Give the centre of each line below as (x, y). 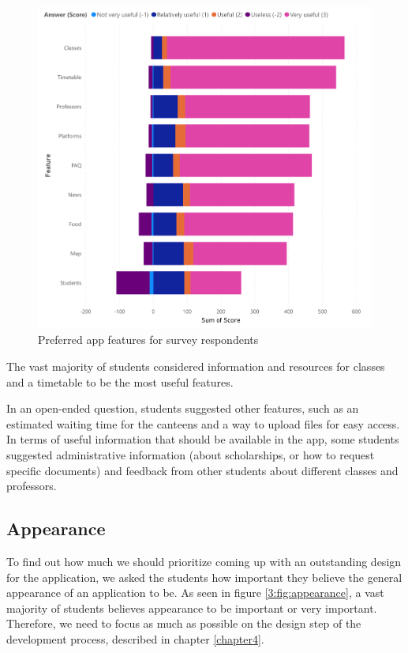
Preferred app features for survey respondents (148, 340)
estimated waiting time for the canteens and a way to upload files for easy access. (203, 423)
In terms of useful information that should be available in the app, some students (203, 439)
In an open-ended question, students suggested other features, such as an (183, 408)
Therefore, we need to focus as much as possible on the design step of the (184, 623)
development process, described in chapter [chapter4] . (135, 638)
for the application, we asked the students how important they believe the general (204, 577)
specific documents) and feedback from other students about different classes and (202, 470)
